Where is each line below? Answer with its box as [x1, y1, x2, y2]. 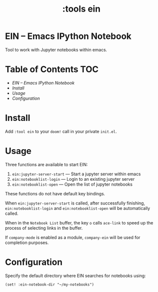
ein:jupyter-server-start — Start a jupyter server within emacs [12, 171, 141, 177]
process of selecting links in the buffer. [5, 225, 83, 231]
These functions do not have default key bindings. [5, 190, 105, 196]
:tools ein [62, 3, 101, 15]
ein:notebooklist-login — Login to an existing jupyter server [12, 176, 135, 182]
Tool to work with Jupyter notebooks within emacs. [5, 47, 108, 52]
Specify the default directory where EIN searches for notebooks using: [5, 273, 146, 278]
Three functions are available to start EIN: [5, 161, 88, 167]
